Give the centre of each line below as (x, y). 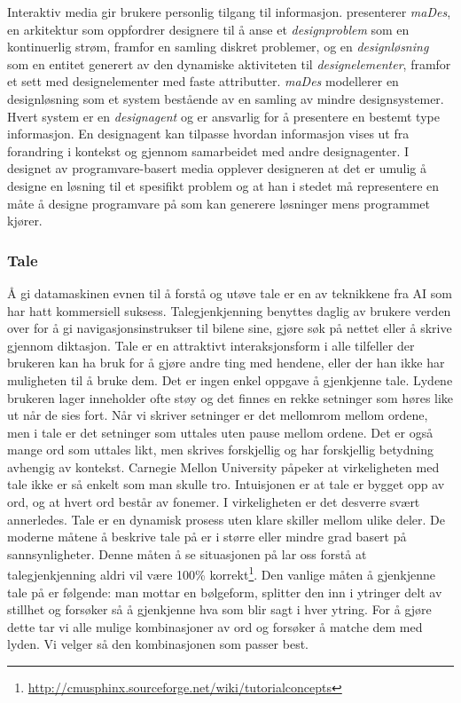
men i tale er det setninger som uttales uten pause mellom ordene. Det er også (220, 432)
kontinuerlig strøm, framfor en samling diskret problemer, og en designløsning (218, 47)
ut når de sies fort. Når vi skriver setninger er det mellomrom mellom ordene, (218, 415)
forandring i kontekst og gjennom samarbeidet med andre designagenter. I (208, 150)
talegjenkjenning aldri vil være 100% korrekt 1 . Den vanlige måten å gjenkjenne (222, 573)
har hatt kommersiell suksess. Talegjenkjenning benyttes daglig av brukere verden (229, 310)
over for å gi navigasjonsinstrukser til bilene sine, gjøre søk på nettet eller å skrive (230, 328)
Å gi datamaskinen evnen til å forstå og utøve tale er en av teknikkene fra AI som (230, 292)
